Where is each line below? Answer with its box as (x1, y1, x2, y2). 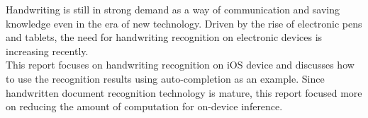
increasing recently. (6, 43, 89, 58)
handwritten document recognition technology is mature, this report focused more (6, 85, 362, 100)
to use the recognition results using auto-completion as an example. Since (6, 71, 325, 85)
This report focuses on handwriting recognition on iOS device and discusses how (6, 57, 355, 72)
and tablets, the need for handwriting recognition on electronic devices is (6, 30, 323, 45)
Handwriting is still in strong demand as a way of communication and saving (6, 2, 340, 16)
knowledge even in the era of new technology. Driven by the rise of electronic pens (6, 16, 362, 30)
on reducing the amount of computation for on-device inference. (6, 99, 283, 114)
